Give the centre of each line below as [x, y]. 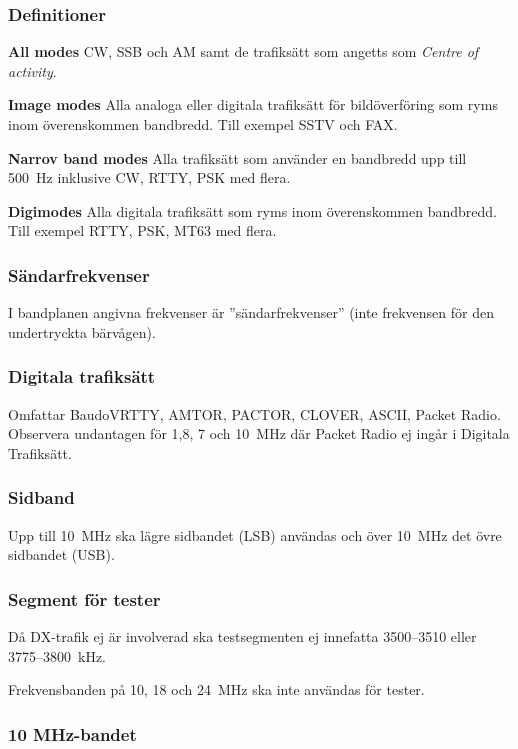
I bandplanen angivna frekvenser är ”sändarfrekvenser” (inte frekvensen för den [251, 312]
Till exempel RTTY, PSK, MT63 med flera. [142, 230]
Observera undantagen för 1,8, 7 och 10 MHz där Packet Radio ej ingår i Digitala [259, 433]
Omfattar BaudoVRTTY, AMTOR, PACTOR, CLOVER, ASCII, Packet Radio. [254, 413]
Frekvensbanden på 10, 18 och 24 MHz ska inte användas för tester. [216, 689]
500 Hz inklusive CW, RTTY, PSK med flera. [149, 177]
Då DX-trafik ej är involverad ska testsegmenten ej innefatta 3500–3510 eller [242, 636]
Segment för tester [84, 598]
